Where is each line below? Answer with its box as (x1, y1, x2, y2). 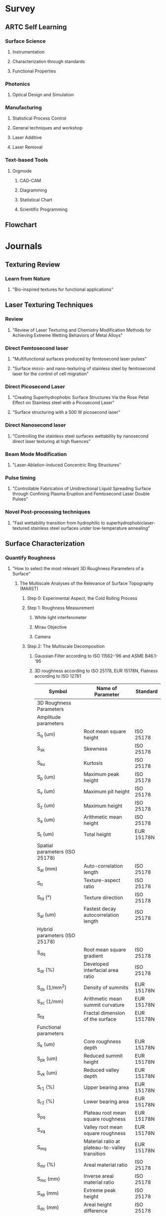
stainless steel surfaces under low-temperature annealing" (30, 525, 150, 531)
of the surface (83, 1016, 117, 1023)
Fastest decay (83, 905, 117, 912)
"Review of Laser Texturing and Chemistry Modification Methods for (12, 327, 152, 333)
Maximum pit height (83, 788, 130, 795)
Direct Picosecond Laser (5, 383, 65, 390)
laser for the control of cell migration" (12, 371, 89, 377)
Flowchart (5, 221, 37, 229)
